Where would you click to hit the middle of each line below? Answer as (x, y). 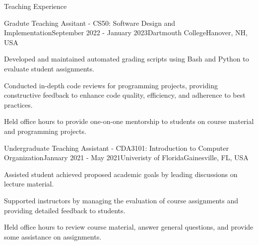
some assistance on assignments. (53, 236)
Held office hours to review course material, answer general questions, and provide (129, 227)
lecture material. (29, 184)
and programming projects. (45, 131)
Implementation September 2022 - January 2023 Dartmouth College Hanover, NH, (126, 32)
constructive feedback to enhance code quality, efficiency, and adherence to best (125, 95)
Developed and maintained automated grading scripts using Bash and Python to (127, 59)
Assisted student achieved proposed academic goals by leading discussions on (121, 174)
